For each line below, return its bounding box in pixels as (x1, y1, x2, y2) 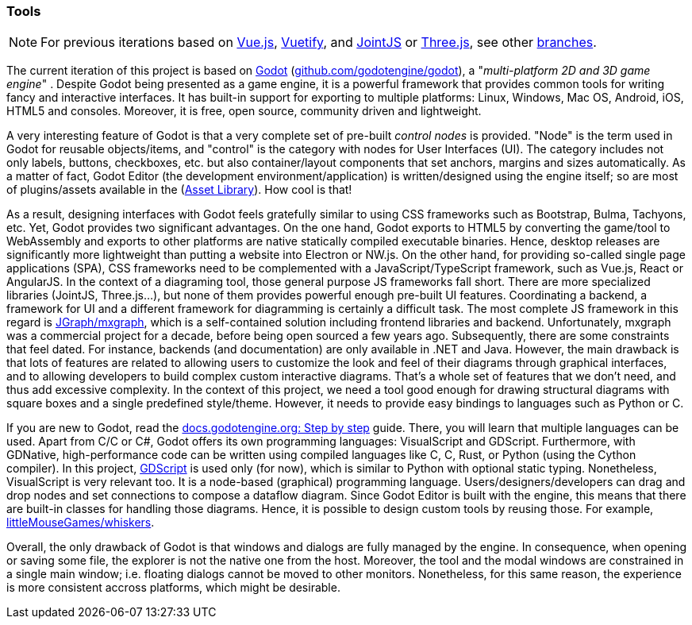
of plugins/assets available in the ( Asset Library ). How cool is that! (6, 183, 352, 197)
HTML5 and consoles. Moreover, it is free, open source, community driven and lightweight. (6, 104, 482, 118)
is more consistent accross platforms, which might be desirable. (6, 581, 340, 595)
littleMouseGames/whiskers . (6, 515, 155, 530)
